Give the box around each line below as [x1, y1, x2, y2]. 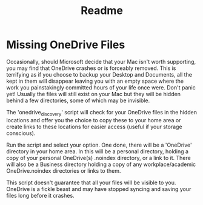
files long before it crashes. [6, 192, 75, 199]
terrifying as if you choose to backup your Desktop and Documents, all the [6, 71, 193, 78]
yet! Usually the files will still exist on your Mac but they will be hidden [6, 90, 181, 97]
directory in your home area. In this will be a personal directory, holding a [6, 147, 189, 155]
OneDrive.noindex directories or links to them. [6, 167, 121, 174]
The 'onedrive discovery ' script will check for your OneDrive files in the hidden [6, 108, 198, 117]
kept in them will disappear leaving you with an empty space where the [6, 77, 184, 85]
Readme [81, 4, 123, 18]
